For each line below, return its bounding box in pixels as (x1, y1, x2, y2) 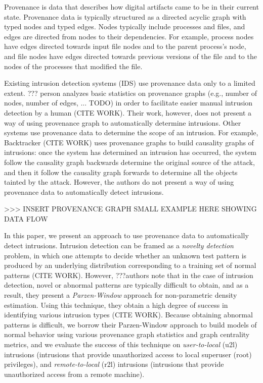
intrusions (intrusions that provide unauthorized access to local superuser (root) (4, 349, 252, 359)
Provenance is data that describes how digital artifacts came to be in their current (4, 2, 259, 12)
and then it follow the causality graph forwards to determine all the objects (4, 167, 238, 177)
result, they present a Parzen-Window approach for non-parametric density (4, 290, 237, 300)
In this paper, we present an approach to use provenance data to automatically (4, 230, 249, 241)
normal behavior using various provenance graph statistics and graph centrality (4, 329, 250, 340)
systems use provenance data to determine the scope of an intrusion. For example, (4, 127, 258, 138)
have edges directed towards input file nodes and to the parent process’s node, (4, 41, 246, 51)
